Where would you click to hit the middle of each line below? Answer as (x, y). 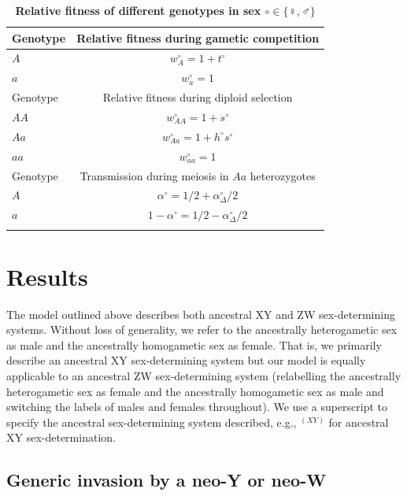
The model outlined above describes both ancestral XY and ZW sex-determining (201, 314)
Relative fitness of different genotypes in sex (138, 10)
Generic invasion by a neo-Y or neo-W (166, 480)
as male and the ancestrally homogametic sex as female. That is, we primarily (194, 344)
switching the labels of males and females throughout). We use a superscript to (197, 407)
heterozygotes (283, 175)
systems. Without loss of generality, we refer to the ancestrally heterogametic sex (202, 329)
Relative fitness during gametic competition (198, 37)
